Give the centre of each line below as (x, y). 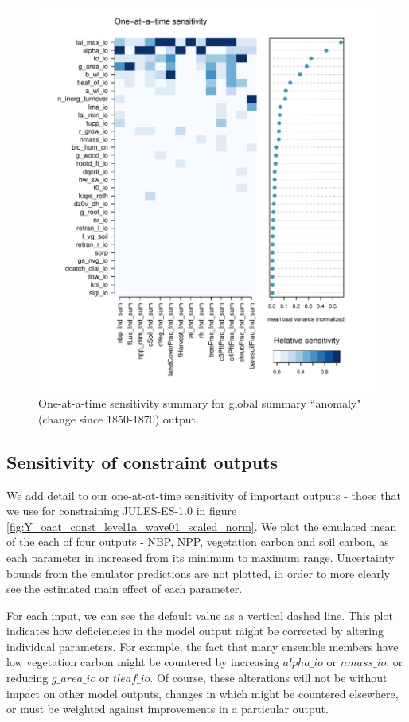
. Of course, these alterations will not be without (269, 678)
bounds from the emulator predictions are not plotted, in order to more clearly (198, 573)
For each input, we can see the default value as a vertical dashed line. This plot (200, 615)
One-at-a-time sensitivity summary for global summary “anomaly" (200, 403)
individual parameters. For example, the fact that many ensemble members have (203, 646)
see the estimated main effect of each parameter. (125, 589)
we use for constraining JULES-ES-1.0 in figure (122, 511)
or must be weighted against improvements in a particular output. (167, 709)
